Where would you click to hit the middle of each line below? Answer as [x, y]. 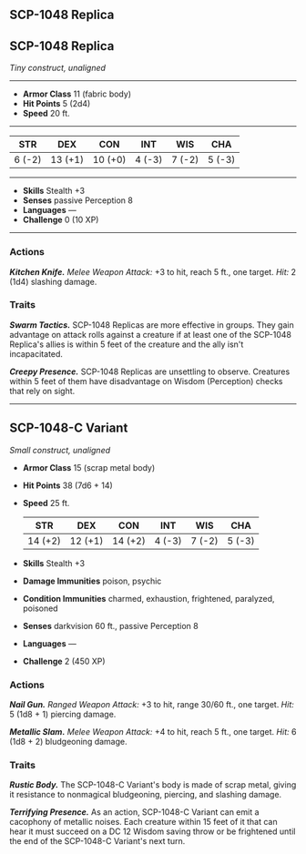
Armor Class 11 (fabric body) [77, 94]
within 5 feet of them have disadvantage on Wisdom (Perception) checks [146, 381]
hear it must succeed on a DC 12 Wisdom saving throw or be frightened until [153, 831]
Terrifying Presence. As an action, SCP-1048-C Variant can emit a [134, 812]
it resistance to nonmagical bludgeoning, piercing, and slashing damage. [146, 795]
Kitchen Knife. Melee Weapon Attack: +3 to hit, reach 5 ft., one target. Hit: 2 [153, 271]
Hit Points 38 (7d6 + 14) [68, 485]
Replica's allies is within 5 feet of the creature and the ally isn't [127, 344]
